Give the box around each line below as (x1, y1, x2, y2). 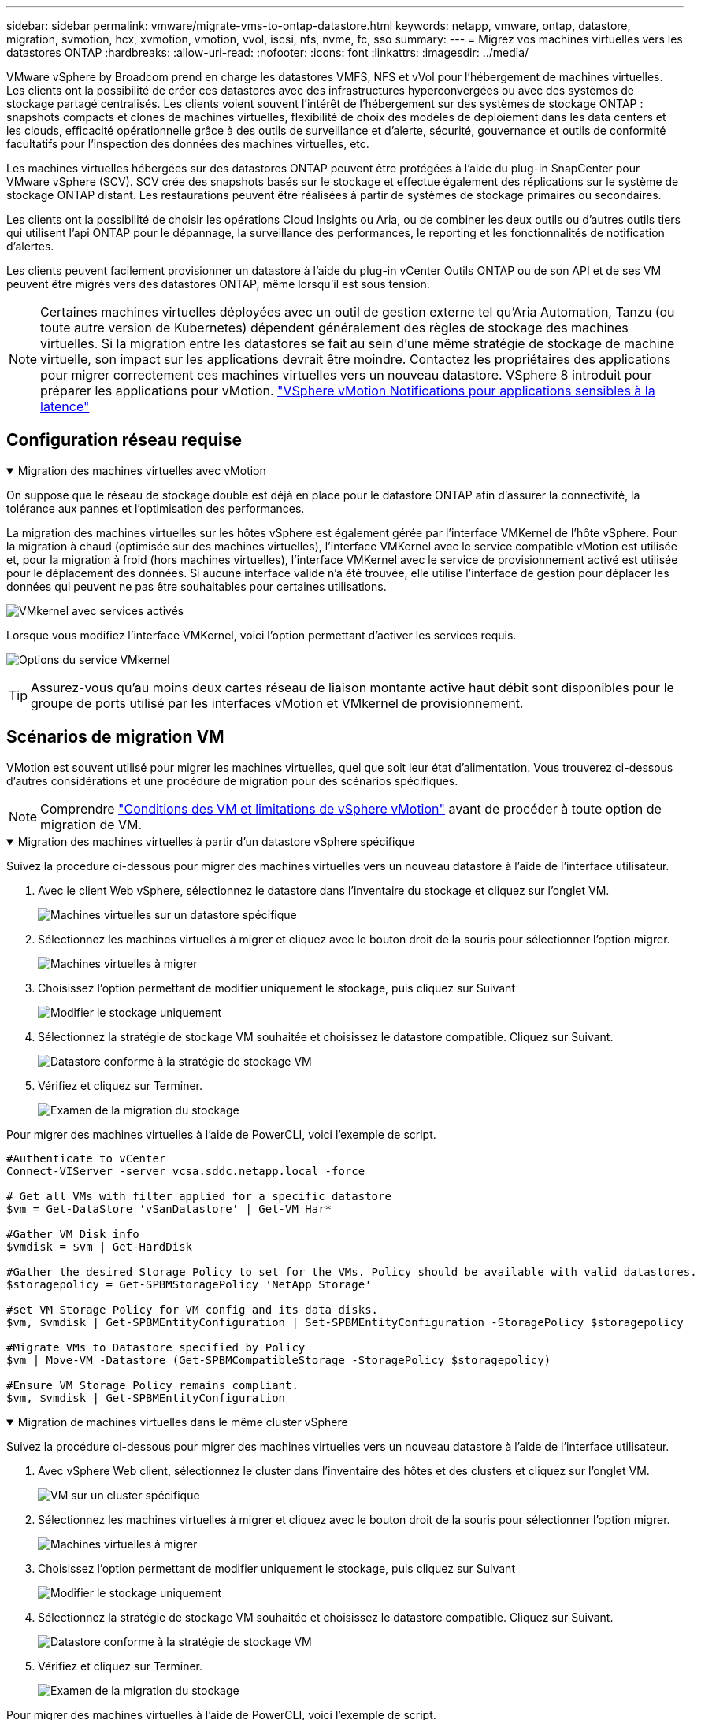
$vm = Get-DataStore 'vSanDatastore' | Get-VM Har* (6, 1202, 332, 1215)
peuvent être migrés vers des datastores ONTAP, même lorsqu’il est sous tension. (6, 277, 430, 291)
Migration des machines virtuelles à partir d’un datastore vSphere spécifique (17, 834, 415, 848)
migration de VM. (40, 816, 143, 832)
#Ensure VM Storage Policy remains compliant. (6, 1378, 299, 1392)
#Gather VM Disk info (6, 1227, 139, 1240)
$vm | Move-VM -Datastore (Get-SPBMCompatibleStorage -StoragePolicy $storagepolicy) (6, 1353, 551, 1366)
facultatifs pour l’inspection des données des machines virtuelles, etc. (6, 137, 369, 150)
